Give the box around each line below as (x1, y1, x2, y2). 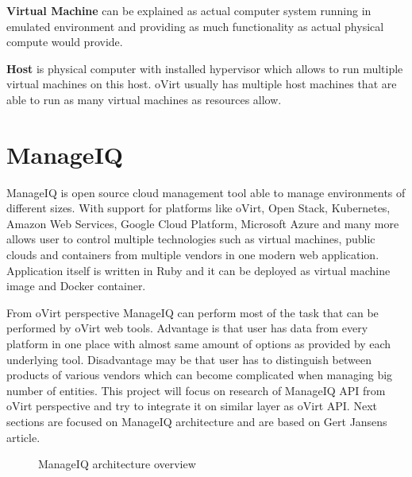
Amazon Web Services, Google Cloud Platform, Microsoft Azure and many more (6, 215, 399, 231)
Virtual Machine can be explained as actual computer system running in (6, 2, 372, 18)
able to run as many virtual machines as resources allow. (6, 91, 282, 107)
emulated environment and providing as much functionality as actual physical (6, 17, 384, 34)
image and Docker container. (6, 277, 146, 294)
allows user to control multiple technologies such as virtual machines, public (6, 231, 375, 247)
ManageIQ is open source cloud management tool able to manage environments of (6, 184, 406, 200)
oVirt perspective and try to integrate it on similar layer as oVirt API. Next (6, 397, 377, 414)
